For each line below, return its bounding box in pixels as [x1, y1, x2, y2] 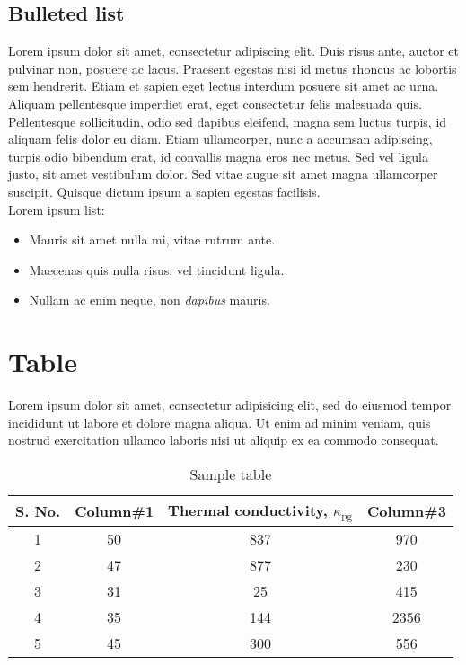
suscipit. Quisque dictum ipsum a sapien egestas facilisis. [8, 182, 321, 200]
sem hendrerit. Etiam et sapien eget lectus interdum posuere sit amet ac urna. [8, 76, 439, 95]
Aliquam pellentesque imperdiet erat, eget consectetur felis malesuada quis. [8, 93, 422, 112]
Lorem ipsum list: [8, 199, 105, 218]
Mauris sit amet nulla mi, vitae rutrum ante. [29, 230, 276, 249]
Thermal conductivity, [168, 499, 328, 520]
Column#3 [366, 500, 446, 521]
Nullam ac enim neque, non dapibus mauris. [29, 290, 270, 309]
